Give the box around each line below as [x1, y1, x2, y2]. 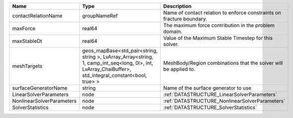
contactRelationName [12, 12, 63, 19]
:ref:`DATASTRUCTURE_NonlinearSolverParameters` [163, 98, 286, 104]
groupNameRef [82, 12, 118, 19]
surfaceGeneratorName [12, 84, 68, 91]
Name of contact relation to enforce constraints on [163, 9, 282, 16]
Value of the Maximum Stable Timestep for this [163, 35, 273, 41]
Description [163, 3, 192, 9]
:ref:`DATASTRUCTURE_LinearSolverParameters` [163, 91, 278, 98]
